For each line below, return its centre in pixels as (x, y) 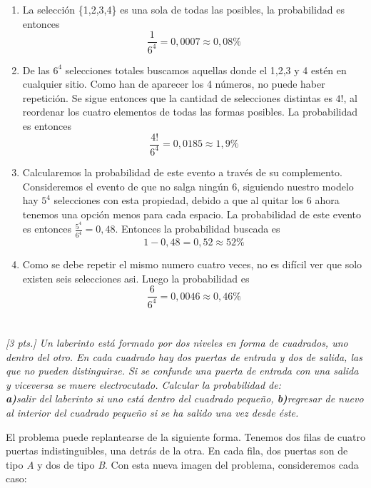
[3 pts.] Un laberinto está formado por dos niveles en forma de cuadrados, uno (177, 343)
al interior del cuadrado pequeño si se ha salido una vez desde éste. (152, 413)
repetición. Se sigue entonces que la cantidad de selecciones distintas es (177, 97)
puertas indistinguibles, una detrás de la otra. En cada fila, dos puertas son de (177, 451)
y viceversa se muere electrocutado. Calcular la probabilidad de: (143, 384)
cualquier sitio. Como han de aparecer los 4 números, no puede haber (174, 84)
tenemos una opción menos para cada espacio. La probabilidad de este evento (192, 214)
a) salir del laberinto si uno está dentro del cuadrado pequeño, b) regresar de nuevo (185, 398)
